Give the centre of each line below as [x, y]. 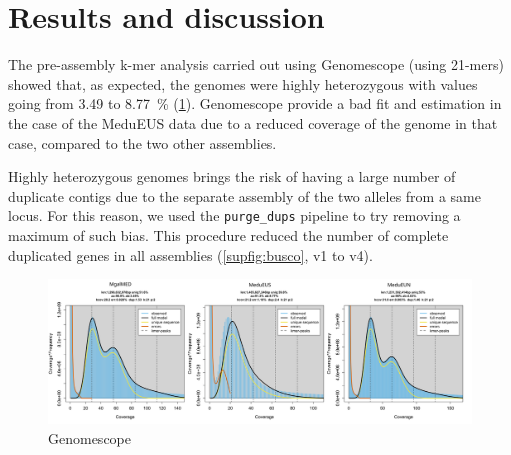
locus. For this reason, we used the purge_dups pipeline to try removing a [234, 215]
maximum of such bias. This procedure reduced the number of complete [228, 234]
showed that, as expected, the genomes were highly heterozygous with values [243, 83]
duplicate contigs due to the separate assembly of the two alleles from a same [244, 195]
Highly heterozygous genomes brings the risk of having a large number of [232, 176]
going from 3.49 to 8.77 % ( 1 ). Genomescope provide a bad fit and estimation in [255, 103]
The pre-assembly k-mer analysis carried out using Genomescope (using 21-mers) [256, 64]
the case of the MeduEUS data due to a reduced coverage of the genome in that [253, 122]
